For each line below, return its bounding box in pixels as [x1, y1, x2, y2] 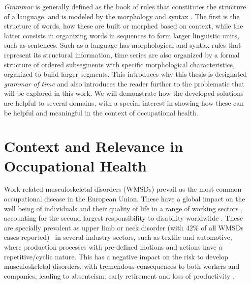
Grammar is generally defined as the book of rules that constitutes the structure [4, 1, 246, 11]
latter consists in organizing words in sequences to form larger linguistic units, [4, 30, 240, 40]
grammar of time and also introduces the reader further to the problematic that [4, 78, 245, 88]
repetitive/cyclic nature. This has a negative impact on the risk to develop [4, 251, 228, 261]
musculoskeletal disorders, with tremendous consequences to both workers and [4, 261, 240, 271]
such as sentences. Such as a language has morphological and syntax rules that [4, 40, 241, 50]
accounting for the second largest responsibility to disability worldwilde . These [4, 213, 243, 223]
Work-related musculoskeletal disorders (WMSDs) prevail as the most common [4, 184, 242, 194]
